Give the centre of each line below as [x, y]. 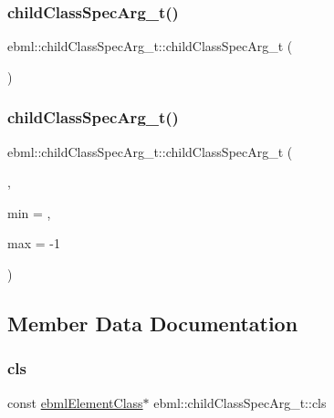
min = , [29, 212]
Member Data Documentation [153, 323]
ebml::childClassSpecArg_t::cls [240, 402]
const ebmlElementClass [75, 402]
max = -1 [34, 243]
